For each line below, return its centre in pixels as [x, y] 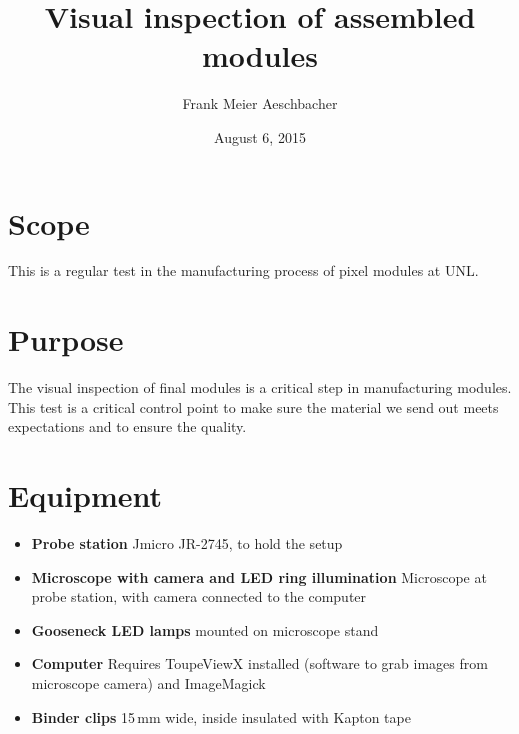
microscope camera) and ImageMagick [148, 683]
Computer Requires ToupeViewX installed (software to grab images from [259, 663]
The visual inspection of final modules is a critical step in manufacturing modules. [260, 387]
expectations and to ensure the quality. [127, 426]
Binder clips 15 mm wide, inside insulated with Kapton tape [221, 716]
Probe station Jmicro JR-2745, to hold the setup [187, 543]
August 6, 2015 [260, 136]
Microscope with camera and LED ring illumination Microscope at [259, 576]
